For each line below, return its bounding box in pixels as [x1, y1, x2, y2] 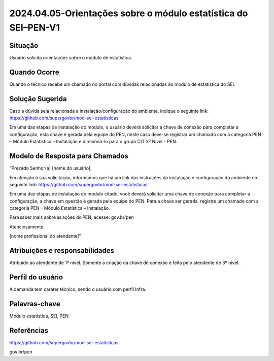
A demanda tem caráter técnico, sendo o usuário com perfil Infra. [9, 286, 147, 292]
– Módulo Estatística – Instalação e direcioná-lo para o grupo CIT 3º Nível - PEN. [9, 139, 178, 145]
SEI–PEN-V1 [9, 22, 60, 33]
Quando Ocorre [9, 68, 59, 76]
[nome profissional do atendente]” [9, 233, 81, 239]
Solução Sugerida [9, 94, 67, 103]
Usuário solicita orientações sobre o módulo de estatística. [9, 54, 132, 60]
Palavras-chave [9, 300, 60, 308]
